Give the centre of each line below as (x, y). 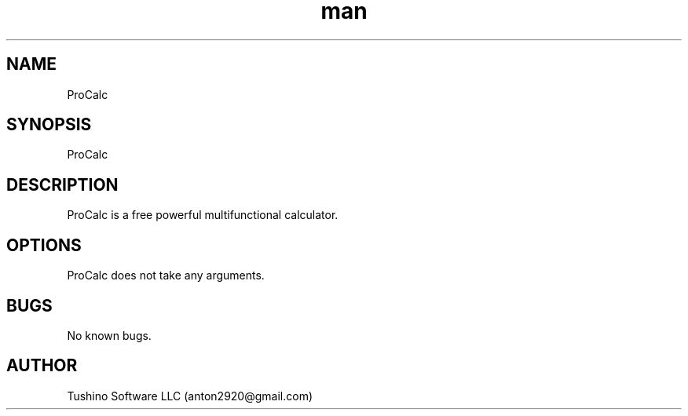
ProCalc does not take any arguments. (166, 276)
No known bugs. (109, 335)
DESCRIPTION (62, 184)
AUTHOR (42, 366)
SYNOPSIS (49, 125)
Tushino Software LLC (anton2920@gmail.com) (190, 396)
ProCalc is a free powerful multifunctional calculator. (203, 215)
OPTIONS (44, 245)
